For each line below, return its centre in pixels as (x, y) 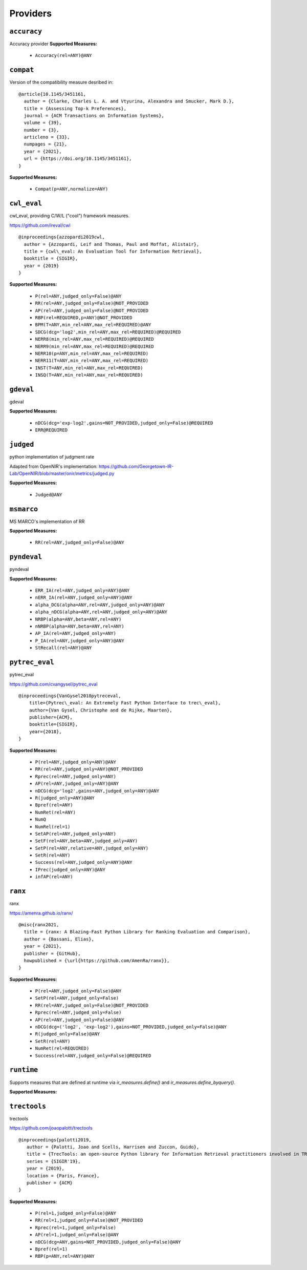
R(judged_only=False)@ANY (68, 1034)
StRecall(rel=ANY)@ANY (63, 648)
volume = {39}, (43, 123)
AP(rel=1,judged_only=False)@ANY (77, 1235)
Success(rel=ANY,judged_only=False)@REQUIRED (93, 1056)
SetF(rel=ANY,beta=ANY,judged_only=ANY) (86, 841)
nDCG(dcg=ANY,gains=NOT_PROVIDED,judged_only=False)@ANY (108, 1242)
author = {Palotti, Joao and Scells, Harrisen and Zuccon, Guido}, (113, 1147)
